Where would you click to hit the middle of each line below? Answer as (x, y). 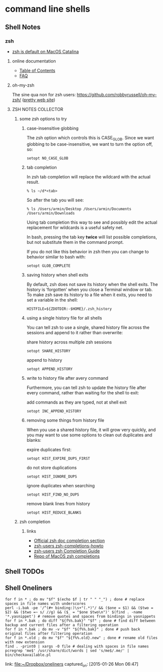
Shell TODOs (25, 572)
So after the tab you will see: (55, 200)
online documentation (34, 61)
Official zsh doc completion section (69, 541)
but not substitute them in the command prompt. (75, 242)
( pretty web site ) (39, 100)
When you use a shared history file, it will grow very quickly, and (91, 430)
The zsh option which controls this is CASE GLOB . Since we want (90, 138)
